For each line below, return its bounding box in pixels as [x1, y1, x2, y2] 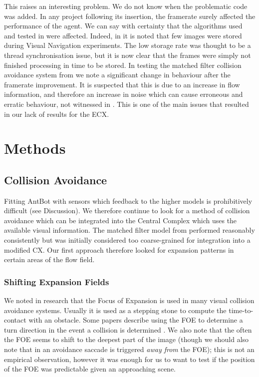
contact [4, 315, 26, 325]
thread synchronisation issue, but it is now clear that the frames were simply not [4, 49, 251, 60]
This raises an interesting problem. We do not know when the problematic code [4, 1, 248, 11]
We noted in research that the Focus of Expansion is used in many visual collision [4, 295, 255, 306]
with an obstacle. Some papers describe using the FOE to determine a [28, 315, 243, 325]
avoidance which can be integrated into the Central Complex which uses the [4, 215, 237, 225]
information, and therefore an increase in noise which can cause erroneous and [4, 89, 243, 99]
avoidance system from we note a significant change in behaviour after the [4, 69, 231, 80]
